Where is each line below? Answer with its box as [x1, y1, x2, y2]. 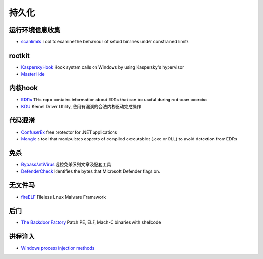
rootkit [9, 51, 30, 60]
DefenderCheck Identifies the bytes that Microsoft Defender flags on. [21, 168, 160, 174]
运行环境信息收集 [9, 26, 60, 34]
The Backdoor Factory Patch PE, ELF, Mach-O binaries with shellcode [21, 219, 161, 225]
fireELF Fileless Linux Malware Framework [21, 194, 106, 200]
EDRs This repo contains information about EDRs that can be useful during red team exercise [21, 97, 208, 102]
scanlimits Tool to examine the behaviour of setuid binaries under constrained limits [21, 39, 189, 45]
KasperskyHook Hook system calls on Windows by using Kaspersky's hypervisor [21, 64, 184, 70]
